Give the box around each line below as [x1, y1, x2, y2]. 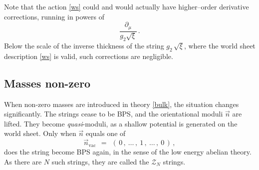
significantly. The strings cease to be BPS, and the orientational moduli [4, 108, 223, 119]
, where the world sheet [184, 40, 256, 51]
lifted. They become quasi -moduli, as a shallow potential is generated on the [4, 118, 238, 128]
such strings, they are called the [51, 156, 149, 166]
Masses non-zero [4, 75, 91, 90]
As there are [4, 156, 42, 166]
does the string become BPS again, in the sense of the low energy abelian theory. [4, 146, 252, 157]
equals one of [85, 128, 126, 138]
